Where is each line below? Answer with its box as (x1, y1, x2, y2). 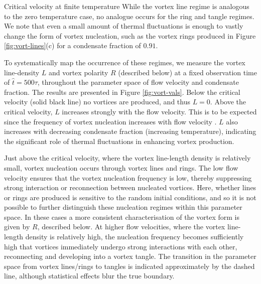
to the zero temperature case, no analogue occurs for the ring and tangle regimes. (4, 11, 254, 21)
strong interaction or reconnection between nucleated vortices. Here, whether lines (4, 182, 256, 193)
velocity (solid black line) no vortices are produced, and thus (4, 96, 190, 107)
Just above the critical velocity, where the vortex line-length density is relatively (4, 153, 251, 163)
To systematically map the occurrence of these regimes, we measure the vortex (4, 57, 245, 67)
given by (4, 221, 30, 232)
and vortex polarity (48, 67, 108, 77)
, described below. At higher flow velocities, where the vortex (37, 221, 225, 232)
